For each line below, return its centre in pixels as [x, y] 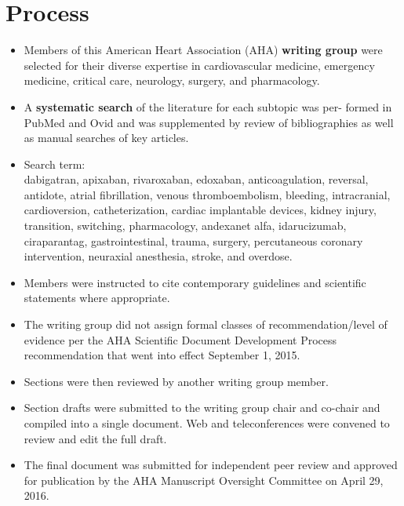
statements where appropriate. [97, 298]
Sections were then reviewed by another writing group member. [176, 381]
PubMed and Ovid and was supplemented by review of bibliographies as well [209, 122]
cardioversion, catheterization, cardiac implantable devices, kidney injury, [200, 210]
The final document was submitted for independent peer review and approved [211, 465]
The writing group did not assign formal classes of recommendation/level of [206, 324]
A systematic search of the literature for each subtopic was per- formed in [208, 106]
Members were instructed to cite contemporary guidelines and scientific [195, 282]
